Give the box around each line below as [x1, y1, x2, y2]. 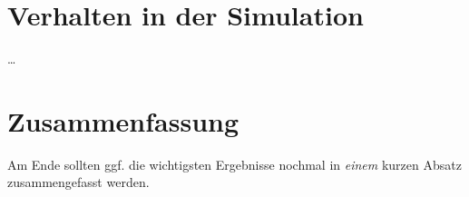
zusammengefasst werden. [7, 172, 150, 192]
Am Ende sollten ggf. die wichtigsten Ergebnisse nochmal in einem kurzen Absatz [7, 154, 462, 173]
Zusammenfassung [7, 102, 239, 139]
